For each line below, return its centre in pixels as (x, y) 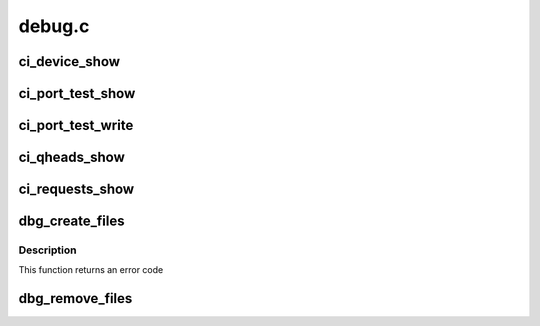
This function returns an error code (91, 270)
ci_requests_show (76, 189)
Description (47, 250)
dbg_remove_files (75, 298)
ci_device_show (69, 61)
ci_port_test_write (76, 125)
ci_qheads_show (71, 157)
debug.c (54, 26)
